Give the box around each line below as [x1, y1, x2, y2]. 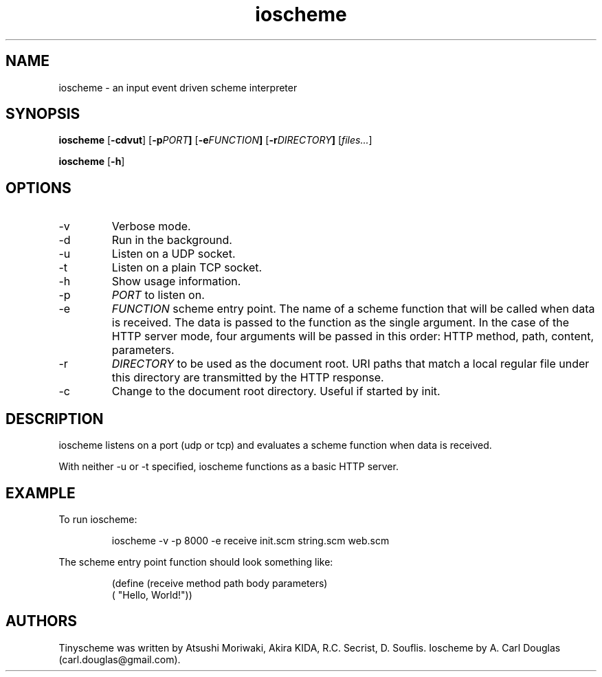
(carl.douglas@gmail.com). [58, 653, 181, 665]
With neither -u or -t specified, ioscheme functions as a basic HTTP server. [58, 460, 399, 473]
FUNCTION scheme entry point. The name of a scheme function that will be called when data [111, 302, 595, 316]
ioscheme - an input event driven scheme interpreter [58, 81, 298, 93]
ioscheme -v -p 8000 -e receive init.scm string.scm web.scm [111, 534, 390, 546]
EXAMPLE [5, 484, 76, 502]
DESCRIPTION [5, 410, 104, 428]
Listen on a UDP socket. [111, 247, 236, 261]
